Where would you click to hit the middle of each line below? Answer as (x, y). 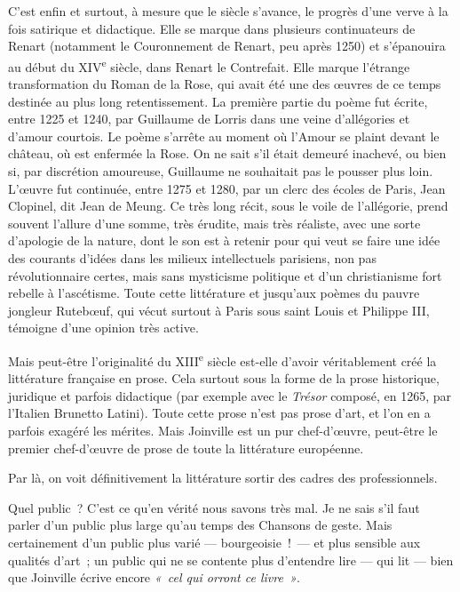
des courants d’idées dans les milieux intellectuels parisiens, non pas (192, 257)
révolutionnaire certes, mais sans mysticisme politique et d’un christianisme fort (225, 275)
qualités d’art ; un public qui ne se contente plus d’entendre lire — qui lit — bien (231, 560)
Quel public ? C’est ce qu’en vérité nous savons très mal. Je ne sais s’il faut (214, 507)
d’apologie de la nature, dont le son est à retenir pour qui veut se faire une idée (224, 240)
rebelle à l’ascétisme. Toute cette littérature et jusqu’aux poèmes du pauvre (214, 293)
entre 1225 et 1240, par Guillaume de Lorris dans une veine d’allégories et (209, 119)
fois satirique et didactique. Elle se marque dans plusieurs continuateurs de (212, 28)
